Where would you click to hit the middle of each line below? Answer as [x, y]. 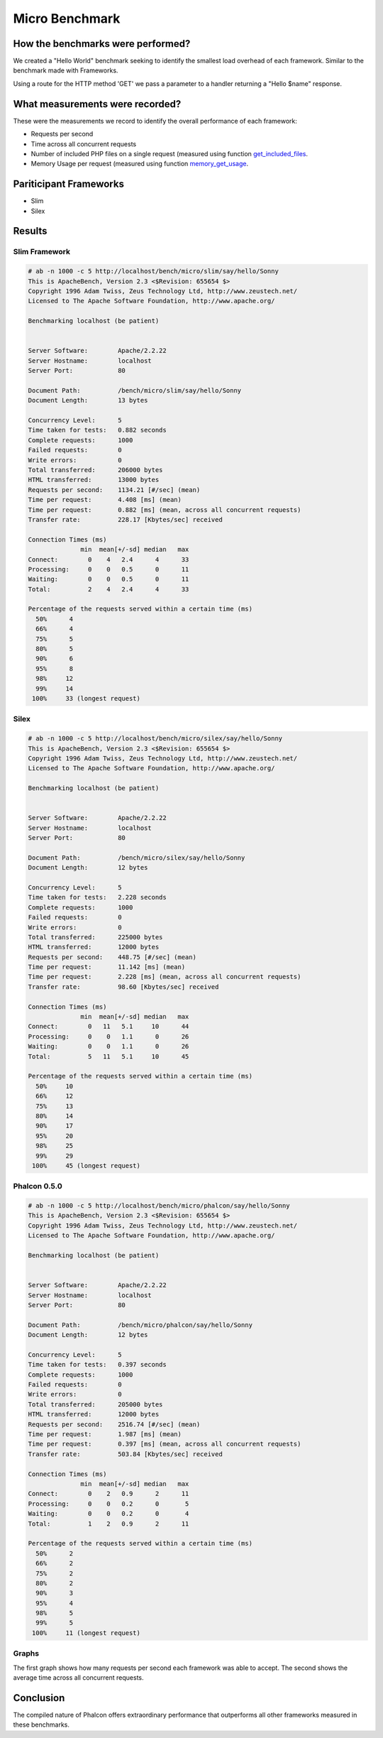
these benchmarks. [41, 1725]
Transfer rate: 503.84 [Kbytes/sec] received [125, 1454]
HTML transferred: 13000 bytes [94, 480]
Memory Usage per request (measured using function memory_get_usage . [140, 164]
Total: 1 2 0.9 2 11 [109, 1524]
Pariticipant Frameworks [68, 184]
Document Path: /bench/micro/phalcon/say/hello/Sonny [140, 1325]
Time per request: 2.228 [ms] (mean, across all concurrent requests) [165, 977]
